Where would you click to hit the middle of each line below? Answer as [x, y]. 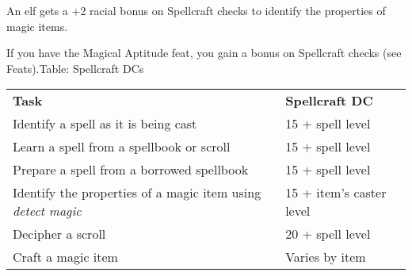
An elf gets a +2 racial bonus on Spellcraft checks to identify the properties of [196, 10]
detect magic [47, 211]
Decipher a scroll [59, 234]
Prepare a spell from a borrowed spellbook [131, 170]
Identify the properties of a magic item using [137, 193]
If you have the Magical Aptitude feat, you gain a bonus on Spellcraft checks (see [204, 53]
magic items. [37, 26]
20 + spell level [328, 234]
